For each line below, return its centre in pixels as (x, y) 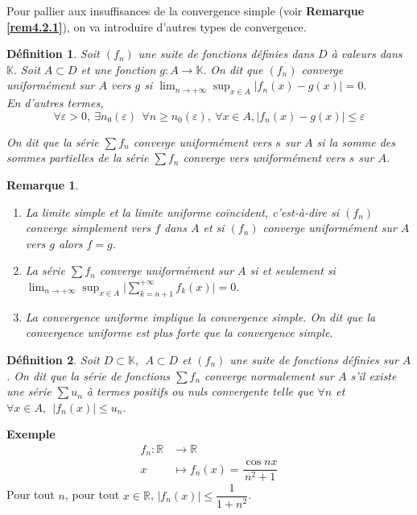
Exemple (31, 434)
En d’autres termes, (55, 103)
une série (29, 391)
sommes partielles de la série (78, 158)
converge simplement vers (88, 228)
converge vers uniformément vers (264, 158)
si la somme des (356, 141)
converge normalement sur (269, 375)
